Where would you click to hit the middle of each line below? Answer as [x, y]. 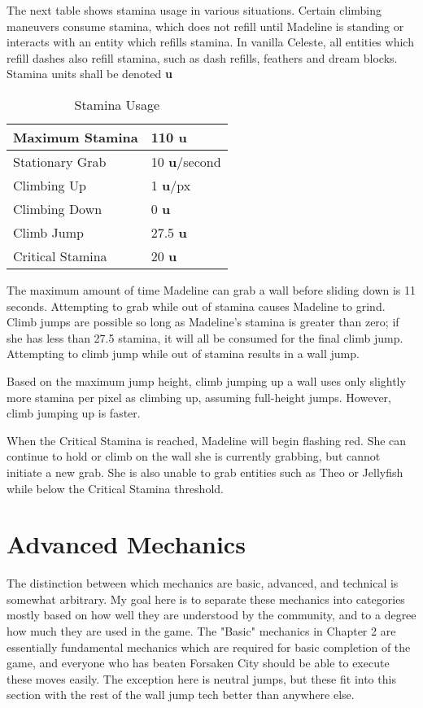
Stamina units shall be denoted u [89, 74]
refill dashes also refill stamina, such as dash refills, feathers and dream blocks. [202, 57]
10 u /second [186, 161]
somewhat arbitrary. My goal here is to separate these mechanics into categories [206, 599]
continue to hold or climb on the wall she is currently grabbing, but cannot [194, 456]
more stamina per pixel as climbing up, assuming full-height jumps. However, [199, 397]
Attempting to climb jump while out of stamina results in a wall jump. [183, 354]
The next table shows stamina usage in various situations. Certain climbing [194, 10]
